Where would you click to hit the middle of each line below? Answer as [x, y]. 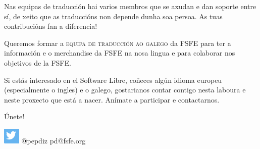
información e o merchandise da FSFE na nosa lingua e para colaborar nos [120, 53]
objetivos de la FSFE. [38, 62]
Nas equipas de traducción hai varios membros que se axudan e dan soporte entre [130, 6]
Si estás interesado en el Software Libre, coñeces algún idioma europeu [113, 80]
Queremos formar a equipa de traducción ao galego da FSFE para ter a [118, 43]
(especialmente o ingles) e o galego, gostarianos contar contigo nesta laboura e [125, 90]
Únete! [14, 116]
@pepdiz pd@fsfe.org [54, 140]
